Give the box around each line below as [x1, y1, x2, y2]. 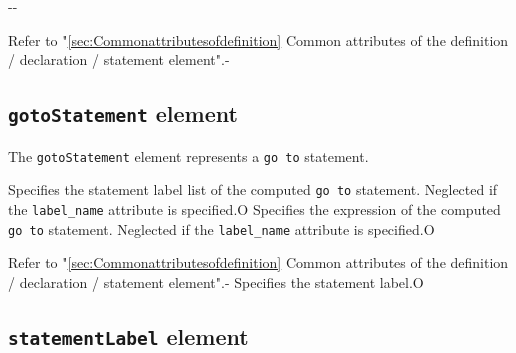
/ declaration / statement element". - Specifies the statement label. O [8, 271, 424, 292]
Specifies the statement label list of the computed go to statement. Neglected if [8, 179, 498, 200]
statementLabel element [8, 320, 249, 351]
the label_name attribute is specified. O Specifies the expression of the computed [8, 198, 501, 219]
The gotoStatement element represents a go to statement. [8, 145, 369, 166]
